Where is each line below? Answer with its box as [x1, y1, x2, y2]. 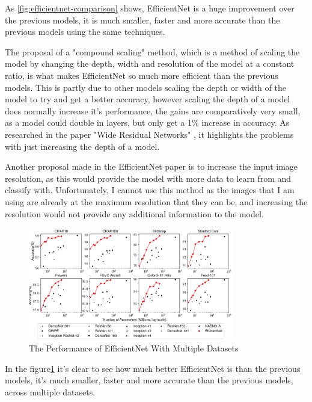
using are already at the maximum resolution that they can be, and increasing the [5, 195, 308, 208]
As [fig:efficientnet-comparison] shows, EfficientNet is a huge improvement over [5, 2, 295, 14]
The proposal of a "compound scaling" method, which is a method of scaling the [5, 45, 300, 58]
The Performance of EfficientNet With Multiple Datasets [29, 342, 239, 354]
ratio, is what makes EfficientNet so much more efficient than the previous [5, 69, 278, 81]
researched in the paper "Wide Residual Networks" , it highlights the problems [5, 128, 294, 140]
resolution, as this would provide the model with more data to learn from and [5, 172, 292, 184]
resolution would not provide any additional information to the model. [5, 207, 264, 220]
